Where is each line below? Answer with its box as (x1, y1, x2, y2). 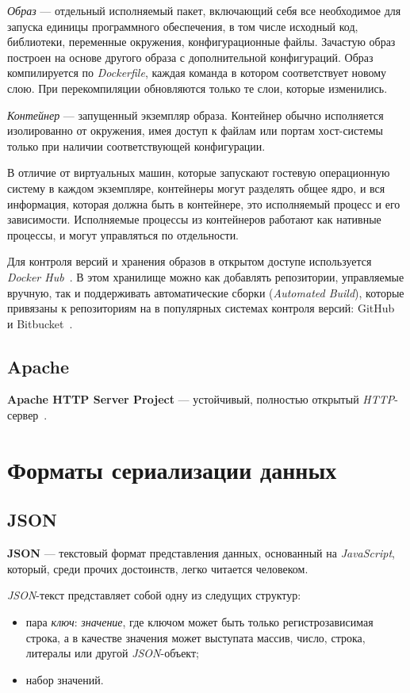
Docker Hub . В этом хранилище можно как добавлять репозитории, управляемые (7, 268, 404, 285)
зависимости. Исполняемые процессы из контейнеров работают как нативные (7, 211, 381, 228)
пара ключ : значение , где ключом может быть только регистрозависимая (25, 614, 374, 630)
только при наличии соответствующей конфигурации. (7, 137, 266, 154)
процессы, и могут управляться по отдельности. (7, 226, 239, 243)
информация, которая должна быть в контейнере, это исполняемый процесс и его (7, 195, 400, 212)
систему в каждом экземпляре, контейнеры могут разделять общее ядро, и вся (7, 179, 385, 196)
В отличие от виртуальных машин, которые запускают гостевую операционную (7, 164, 390, 181)
